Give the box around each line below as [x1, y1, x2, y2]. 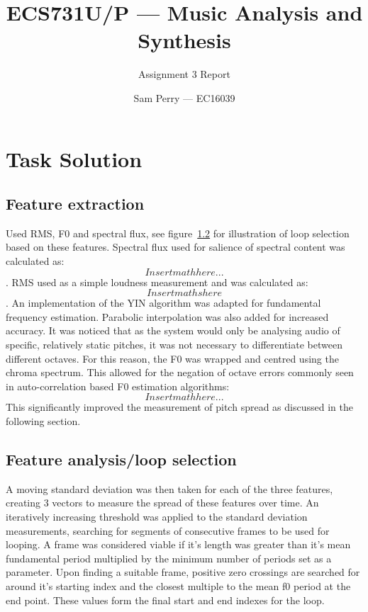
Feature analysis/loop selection [6, 448, 237, 470]
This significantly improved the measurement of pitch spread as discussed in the [6, 399, 353, 414]
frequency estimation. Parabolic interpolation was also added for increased [6, 309, 329, 324]
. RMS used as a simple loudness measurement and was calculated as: [6, 274, 308, 289]
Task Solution [6, 144, 143, 173]
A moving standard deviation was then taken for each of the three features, [6, 481, 333, 496]
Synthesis [138, 25, 231, 55]
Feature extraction [6, 193, 145, 215]
